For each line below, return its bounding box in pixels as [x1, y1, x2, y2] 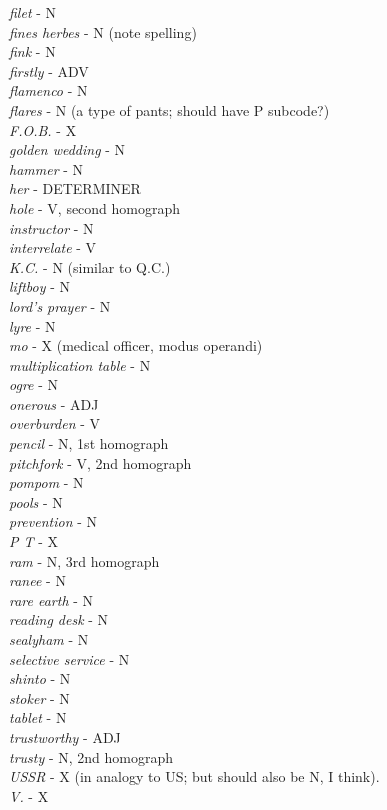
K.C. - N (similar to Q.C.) [9, 256, 171, 277]
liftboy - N [9, 276, 71, 297]
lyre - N [9, 315, 56, 336]
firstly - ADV [9, 60, 89, 81]
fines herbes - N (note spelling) [9, 21, 197, 42]
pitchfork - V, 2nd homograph [9, 452, 192, 473]
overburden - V [9, 413, 101, 434]
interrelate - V [9, 237, 97, 258]
